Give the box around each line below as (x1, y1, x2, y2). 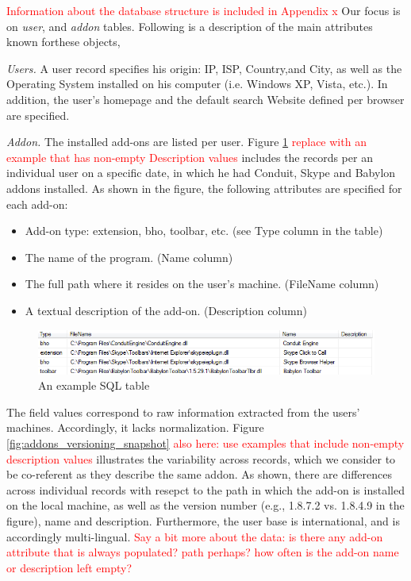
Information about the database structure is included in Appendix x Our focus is (6, 2, 401, 18)
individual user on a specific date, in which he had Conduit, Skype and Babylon (6, 164, 396, 181)
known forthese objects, (6, 33, 121, 50)
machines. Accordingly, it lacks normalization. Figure (6, 419, 264, 436)
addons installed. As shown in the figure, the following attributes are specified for (6, 179, 402, 196)
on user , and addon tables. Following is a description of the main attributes (6, 17, 373, 34)
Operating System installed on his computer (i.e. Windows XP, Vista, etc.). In (6, 75, 388, 92)
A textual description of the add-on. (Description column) (25, 302, 307, 318)
